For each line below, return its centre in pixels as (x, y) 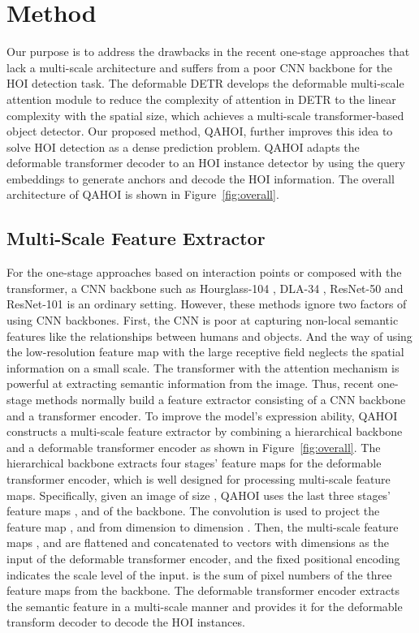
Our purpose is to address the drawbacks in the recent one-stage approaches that (208, 52)
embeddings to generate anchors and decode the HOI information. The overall (201, 178)
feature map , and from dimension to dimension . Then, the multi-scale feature (203, 526)
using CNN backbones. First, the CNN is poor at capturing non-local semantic (203, 320)
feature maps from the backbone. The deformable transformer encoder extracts (203, 590)
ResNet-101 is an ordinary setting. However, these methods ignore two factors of (207, 304)
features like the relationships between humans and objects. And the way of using (209, 336)
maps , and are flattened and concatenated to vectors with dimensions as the (198, 543)
